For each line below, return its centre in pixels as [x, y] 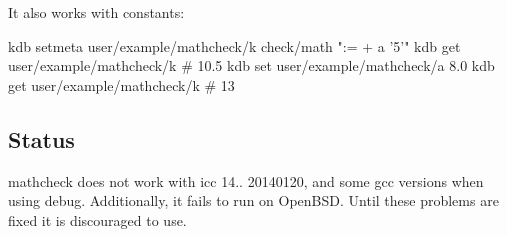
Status [41, 138]
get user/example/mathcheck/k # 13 [121, 84]
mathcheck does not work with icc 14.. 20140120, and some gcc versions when [246, 180]
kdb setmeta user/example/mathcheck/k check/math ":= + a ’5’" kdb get [234, 45]
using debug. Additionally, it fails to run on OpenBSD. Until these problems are [253, 200]
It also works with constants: [96, 12]
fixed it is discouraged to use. [97, 219]
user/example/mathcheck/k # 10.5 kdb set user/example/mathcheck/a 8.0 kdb [251, 65]
